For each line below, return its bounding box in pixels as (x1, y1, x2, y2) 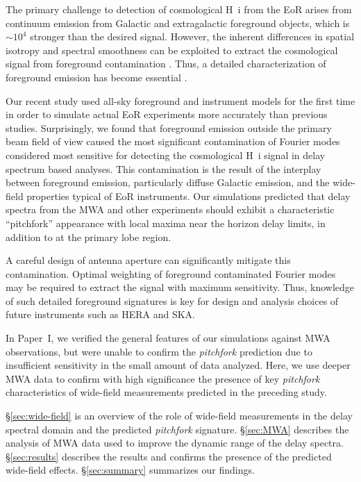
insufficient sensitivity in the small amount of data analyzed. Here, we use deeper (6, 358, 351, 372)
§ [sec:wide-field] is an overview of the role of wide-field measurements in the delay (6, 408, 353, 423)
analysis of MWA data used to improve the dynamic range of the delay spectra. (6, 435, 344, 450)
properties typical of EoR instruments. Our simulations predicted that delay (26, 188, 351, 203)
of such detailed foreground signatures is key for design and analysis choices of (6, 293, 339, 308)
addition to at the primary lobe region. (6, 229, 171, 244)
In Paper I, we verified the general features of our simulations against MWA (6, 331, 330, 345)
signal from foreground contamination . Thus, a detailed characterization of (6, 56, 326, 71)
